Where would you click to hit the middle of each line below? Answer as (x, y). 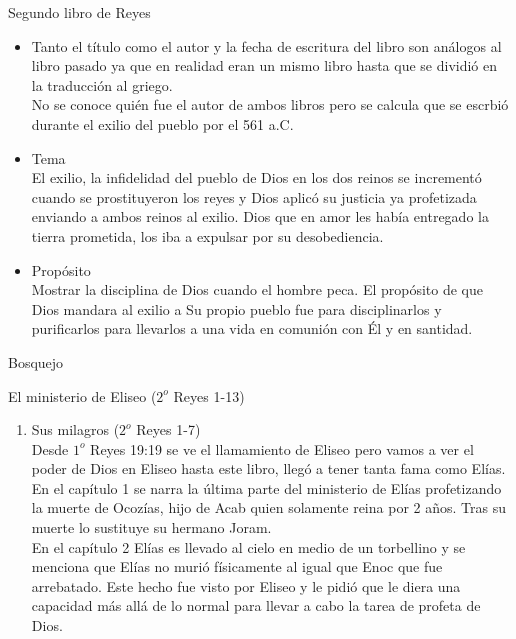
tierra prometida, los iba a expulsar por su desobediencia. (207, 235)
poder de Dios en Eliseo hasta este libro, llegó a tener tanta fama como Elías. (268, 468)
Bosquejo (36, 361)
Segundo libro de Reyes (79, 12)
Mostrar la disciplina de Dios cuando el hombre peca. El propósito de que (257, 289)
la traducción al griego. (102, 84)
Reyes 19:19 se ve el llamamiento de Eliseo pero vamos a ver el (282, 448)
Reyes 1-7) (168, 429)
